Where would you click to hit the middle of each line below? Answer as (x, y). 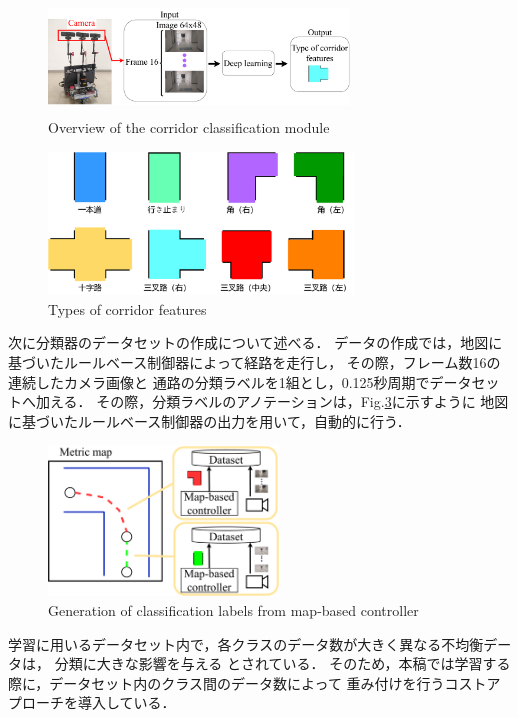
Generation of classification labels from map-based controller (233, 610)
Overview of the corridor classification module (189, 126)
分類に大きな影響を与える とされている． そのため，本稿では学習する (282, 663)
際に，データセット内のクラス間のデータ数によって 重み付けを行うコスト (247, 682)
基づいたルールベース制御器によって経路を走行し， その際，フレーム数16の (254, 361)
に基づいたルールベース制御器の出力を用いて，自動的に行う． (209, 420)
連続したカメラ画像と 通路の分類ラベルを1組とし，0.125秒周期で (219, 381)
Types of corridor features (127, 308)
